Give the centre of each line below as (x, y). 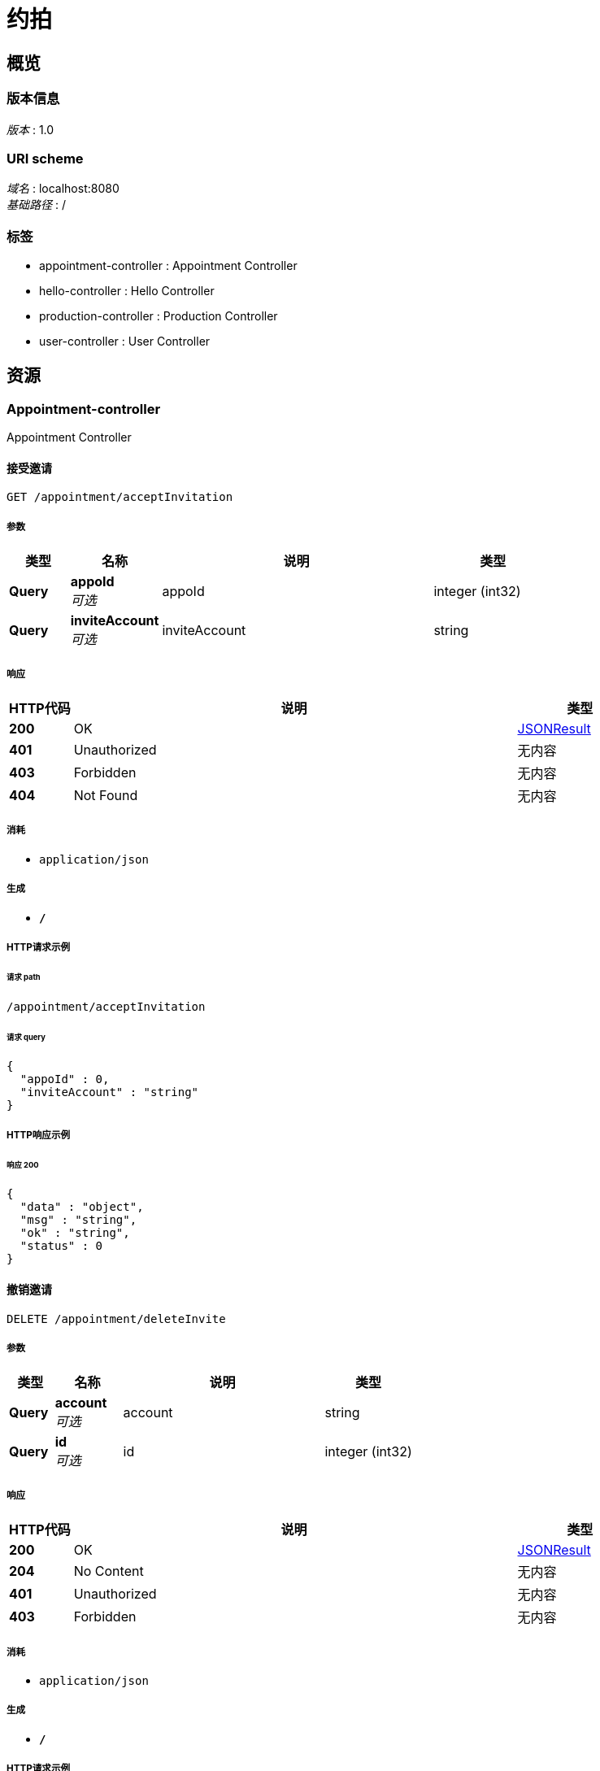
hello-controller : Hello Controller (127, 291)
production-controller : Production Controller (159, 316)
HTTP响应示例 (39, 1135)
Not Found (106, 796)
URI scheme (45, 158)
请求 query (26, 1037)
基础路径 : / (36, 205)
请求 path (24, 977)
